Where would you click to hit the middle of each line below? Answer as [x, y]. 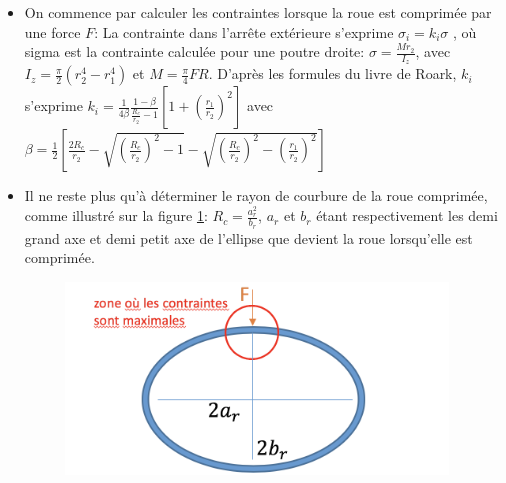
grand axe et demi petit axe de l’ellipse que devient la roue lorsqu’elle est [248, 237]
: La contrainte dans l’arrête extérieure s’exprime [244, 31]
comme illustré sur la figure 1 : [116, 215]
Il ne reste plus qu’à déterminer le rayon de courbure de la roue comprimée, [256, 195]
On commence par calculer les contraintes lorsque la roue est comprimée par [258, 12]
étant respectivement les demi [407, 215]
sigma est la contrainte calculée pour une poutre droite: [194, 51]
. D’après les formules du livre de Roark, [332, 73]
